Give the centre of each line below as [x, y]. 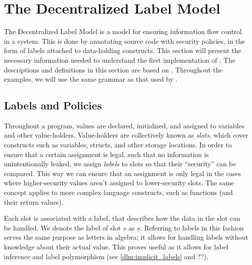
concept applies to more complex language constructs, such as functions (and [118, 192]
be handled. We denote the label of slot [62, 227]
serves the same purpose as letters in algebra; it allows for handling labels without [126, 237]
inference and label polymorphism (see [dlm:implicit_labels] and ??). [106, 256]
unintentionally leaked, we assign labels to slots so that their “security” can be [120, 164]
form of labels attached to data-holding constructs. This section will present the [123, 50]
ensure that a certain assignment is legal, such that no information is [106, 154]
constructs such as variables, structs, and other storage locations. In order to [118, 145]
